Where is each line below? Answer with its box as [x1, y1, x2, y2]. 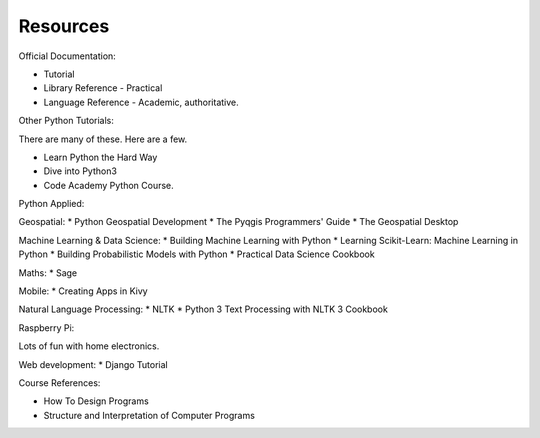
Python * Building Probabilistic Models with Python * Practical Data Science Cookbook [18, 248, 375, 260]
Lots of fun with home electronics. [18, 340, 160, 352]
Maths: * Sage [18, 266, 78, 279]
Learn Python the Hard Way [43, 151, 158, 163]
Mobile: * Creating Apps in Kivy [18, 285, 149, 297]
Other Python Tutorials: [18, 115, 115, 127]
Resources [18, 15, 110, 37]
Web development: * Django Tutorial [18, 358, 169, 370]
